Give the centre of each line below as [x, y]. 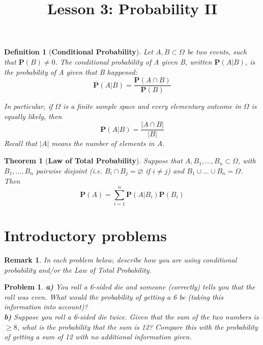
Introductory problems [86, 235]
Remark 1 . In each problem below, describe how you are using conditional [121, 259]
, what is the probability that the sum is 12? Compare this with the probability [137, 326]
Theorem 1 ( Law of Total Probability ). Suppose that [93, 161]
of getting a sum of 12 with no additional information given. [98, 337]
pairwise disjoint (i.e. [69, 170]
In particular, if [28, 106]
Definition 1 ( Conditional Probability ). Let [79, 52]
